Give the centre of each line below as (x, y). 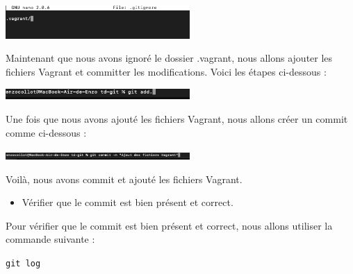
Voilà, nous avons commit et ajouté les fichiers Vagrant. (124, 179)
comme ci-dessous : (46, 132)
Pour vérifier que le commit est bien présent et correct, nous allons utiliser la (169, 225)
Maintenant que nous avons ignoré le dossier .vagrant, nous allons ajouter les (169, 58)
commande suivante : (50, 239)
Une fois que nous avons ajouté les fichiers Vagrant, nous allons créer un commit (177, 118)
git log (23, 264)
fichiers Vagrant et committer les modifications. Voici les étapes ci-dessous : (166, 72)
